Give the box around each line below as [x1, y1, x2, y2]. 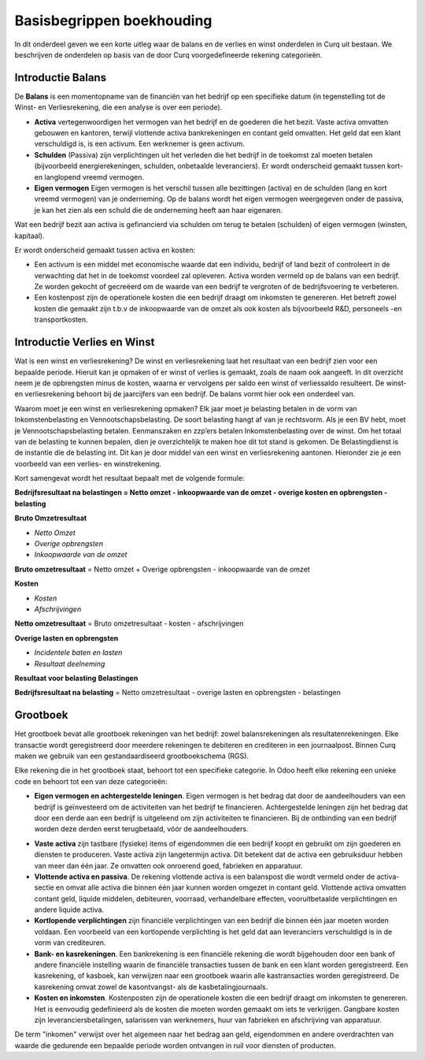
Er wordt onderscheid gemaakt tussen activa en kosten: [14, 245, 196, 255]
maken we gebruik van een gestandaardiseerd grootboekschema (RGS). [14, 751, 249, 761]
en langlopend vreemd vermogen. [34, 172, 145, 181]
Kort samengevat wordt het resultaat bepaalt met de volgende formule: [14, 474, 245, 483]
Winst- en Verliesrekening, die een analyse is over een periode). [14, 102, 223, 112]
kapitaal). [14, 231, 45, 240]
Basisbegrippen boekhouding [14, 12, 213, 29]
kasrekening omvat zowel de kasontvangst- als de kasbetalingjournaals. [34, 982, 268, 991]
